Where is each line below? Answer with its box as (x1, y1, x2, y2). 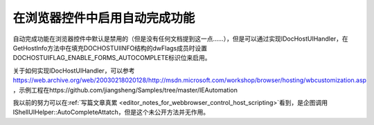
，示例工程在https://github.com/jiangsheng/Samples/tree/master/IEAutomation (12, 86, 238, 94)
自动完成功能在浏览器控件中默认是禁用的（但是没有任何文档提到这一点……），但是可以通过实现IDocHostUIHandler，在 (12, 35, 349, 43)
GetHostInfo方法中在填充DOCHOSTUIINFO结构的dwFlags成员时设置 (12, 44, 208, 52)
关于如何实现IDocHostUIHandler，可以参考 (12, 66, 135, 75)
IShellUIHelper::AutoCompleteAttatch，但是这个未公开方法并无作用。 (12, 108, 210, 117)
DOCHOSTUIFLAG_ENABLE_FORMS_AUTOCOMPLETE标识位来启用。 (12, 54, 211, 62)
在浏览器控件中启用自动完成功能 (12, 10, 195, 26)
